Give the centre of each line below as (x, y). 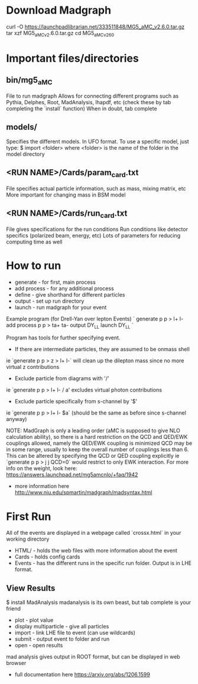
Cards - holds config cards (47, 557)
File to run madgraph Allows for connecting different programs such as (92, 96)
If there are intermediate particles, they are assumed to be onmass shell (102, 349)
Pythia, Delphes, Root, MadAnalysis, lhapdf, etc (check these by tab (89, 102)
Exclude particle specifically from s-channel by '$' (76, 402)
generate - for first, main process (55, 282)
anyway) (17, 419)
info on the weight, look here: (42, 468)
